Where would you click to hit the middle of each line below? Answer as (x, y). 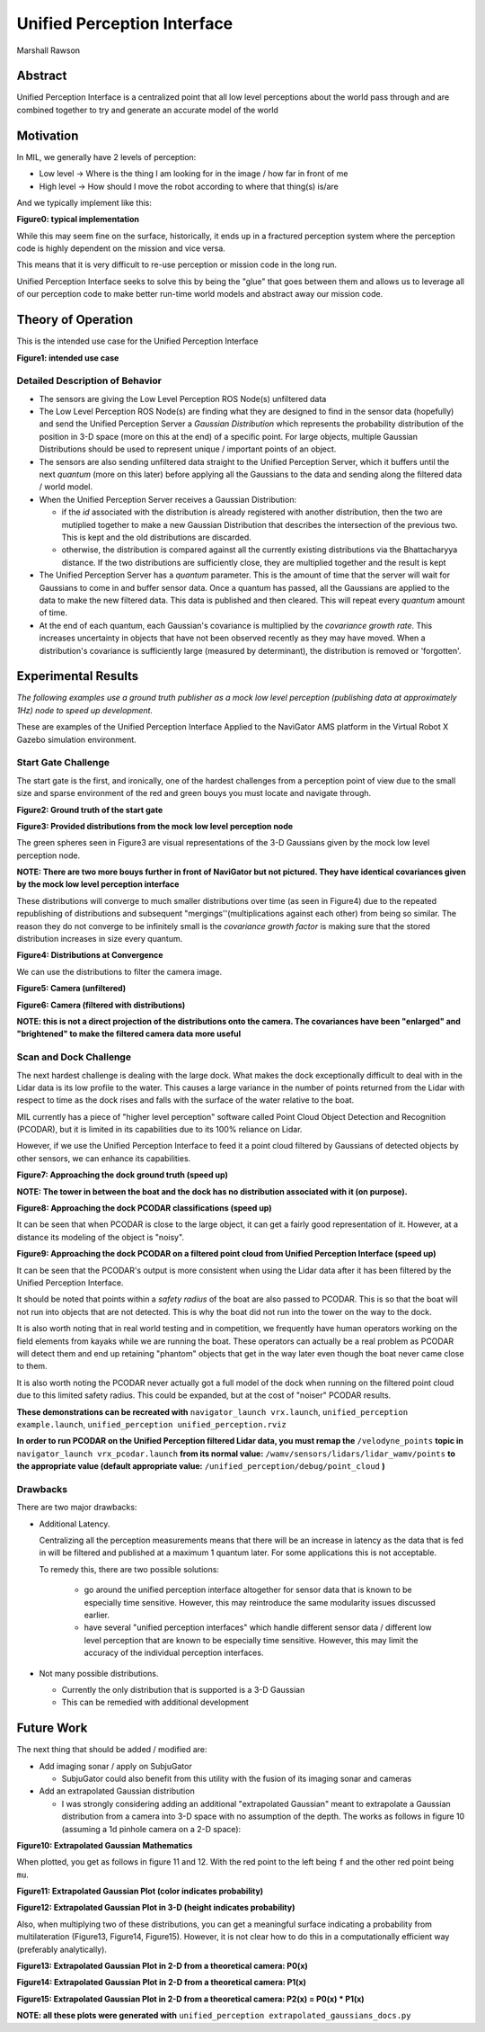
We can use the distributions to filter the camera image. (119, 971)
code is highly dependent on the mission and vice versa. (121, 248)
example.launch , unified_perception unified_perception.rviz (152, 1424)
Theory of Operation (75, 320)
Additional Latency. (75, 1524)
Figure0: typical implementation (78, 219)
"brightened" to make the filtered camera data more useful (129, 1034)
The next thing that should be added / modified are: (112, 1750)
